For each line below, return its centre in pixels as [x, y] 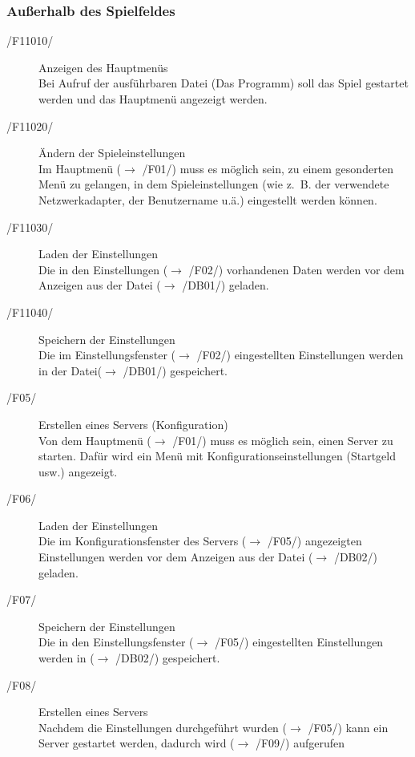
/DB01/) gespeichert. [175, 370]
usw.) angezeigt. [78, 471]
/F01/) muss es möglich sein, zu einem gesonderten [268, 168]
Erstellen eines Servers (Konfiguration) [133, 424]
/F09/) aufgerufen [300, 743]
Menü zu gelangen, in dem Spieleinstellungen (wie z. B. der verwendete [214, 184]
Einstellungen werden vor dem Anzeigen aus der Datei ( [176, 557]
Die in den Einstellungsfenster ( [116, 642]
